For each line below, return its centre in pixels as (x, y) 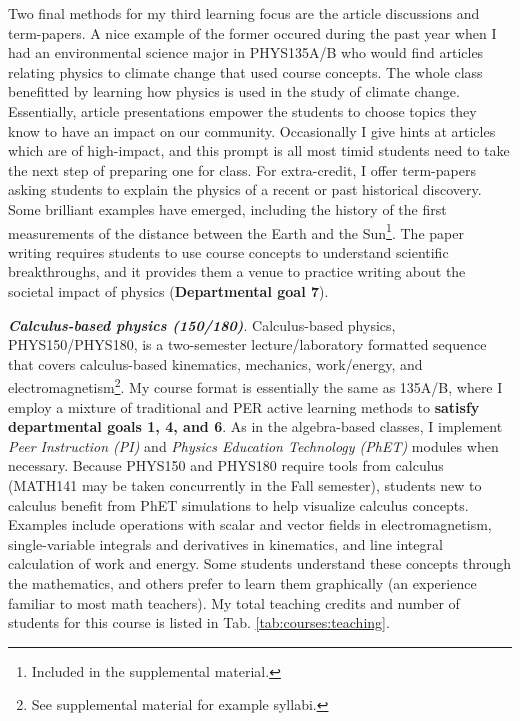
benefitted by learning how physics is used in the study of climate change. (234, 91)
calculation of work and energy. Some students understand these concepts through (260, 563)
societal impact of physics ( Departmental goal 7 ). (168, 290)
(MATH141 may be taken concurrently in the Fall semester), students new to (245, 484)
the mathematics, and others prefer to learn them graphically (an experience (242, 582)
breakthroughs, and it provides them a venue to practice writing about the (237, 271)
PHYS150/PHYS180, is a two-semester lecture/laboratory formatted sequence (247, 344)
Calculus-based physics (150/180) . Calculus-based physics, (202, 324)
